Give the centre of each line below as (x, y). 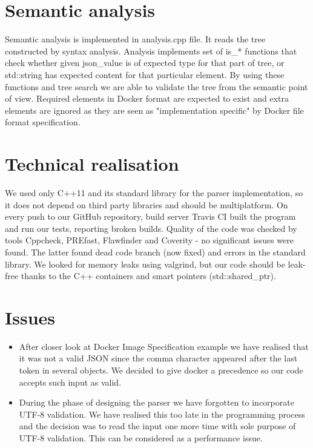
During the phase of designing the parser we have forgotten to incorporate (156, 402)
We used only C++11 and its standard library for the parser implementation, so (154, 193)
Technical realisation (92, 164)
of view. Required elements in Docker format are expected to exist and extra (147, 98)
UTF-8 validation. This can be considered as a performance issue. (141, 438)
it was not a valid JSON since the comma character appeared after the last (158, 358)
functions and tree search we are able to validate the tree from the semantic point (156, 86)
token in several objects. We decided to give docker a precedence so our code (161, 370)
